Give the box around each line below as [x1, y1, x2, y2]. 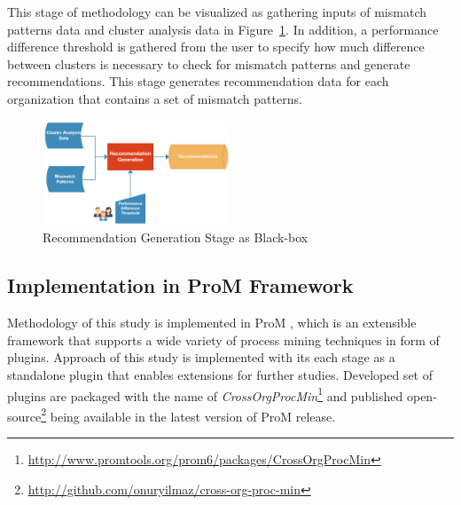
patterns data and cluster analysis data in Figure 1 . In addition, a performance [7, 20, 439, 38]
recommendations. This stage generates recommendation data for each [7, 72, 389, 91]
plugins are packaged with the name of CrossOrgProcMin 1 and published [7, 383, 403, 405]
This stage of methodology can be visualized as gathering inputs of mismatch [7, 3, 426, 20]
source [7, 406, 42, 425]
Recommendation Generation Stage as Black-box [43, 228, 309, 247]
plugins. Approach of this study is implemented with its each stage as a [7, 348, 395, 367]
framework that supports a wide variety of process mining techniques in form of [7, 330, 440, 349]
